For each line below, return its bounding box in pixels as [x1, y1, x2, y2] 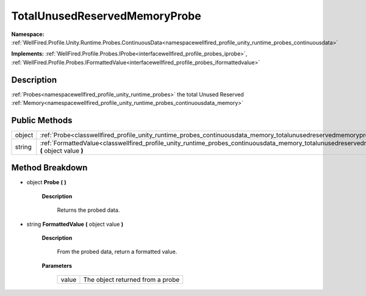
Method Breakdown [11, 162, 88, 173]
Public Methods [11, 115, 73, 125]
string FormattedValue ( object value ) [26, 220, 124, 228]
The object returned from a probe [83, 275, 180, 284]
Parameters [41, 262, 73, 269]
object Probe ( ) [26, 179, 66, 186]
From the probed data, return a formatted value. [57, 248, 178, 256]
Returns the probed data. [57, 206, 120, 214]
